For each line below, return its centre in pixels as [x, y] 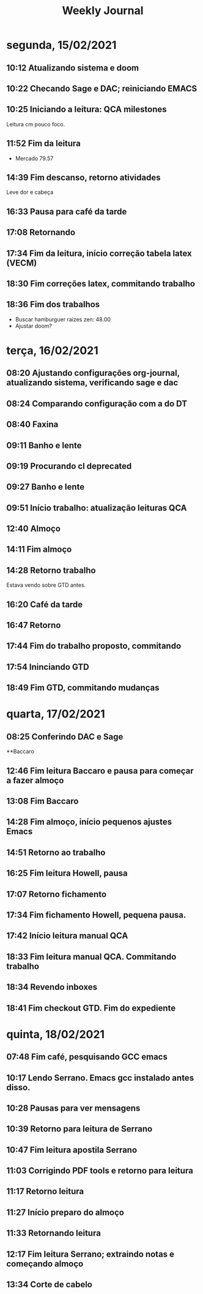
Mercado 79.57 [34, 158]
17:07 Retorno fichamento [57, 894]
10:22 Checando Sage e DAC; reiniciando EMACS [102, 89]
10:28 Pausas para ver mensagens [73, 1108]
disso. [18, 1087]
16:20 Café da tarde [45, 604]
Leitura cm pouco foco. [36, 124]
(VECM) [22, 263]
